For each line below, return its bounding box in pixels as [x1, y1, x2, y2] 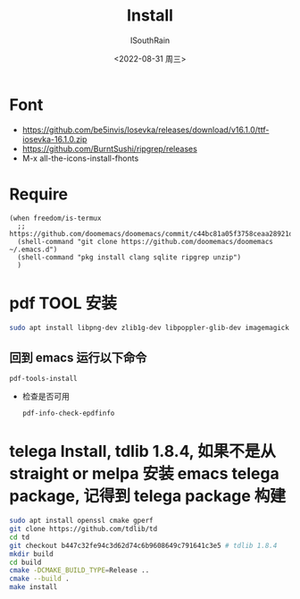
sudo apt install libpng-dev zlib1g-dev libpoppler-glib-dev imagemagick [9, 323, 290, 332]
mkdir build [9, 549, 54, 559]
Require [9, 184, 69, 204]
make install [9, 583, 58, 592]
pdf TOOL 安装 [9, 292, 118, 313]
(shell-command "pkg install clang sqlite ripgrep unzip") [17, 252, 242, 262]
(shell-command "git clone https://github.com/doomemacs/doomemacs [17, 237, 274, 246]
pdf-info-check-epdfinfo [21, 409, 115, 418]
